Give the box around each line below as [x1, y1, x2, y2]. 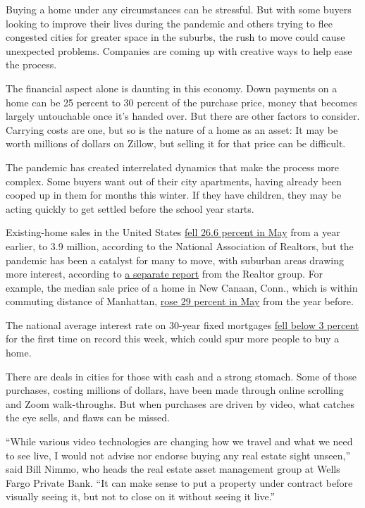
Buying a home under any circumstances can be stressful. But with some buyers [6, 2, 352, 16]
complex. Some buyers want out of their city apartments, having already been [6, 173, 342, 188]
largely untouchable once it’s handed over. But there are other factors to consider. [6, 109, 360, 123]
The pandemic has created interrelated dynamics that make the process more [6, 159, 339, 174]
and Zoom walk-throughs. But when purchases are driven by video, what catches [6, 396, 354, 411]
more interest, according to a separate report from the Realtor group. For [6, 266, 323, 281]
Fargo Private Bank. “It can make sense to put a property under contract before [6, 475, 353, 490]
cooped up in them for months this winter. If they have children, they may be [6, 187, 342, 202]
